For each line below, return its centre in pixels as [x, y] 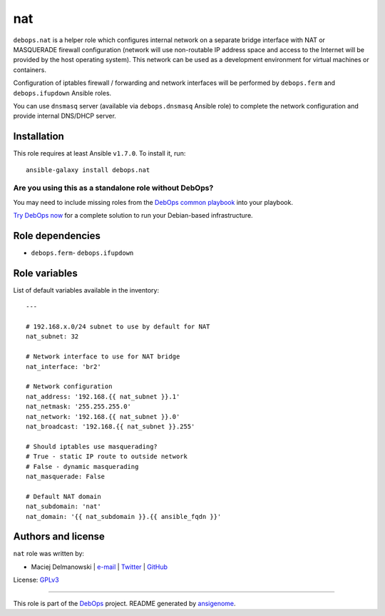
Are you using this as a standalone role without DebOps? [113, 188]
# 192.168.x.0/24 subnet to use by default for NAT [118, 327]
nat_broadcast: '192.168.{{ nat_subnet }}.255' [111, 426]
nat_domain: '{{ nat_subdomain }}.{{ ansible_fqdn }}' [124, 516]
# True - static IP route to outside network [107, 456]
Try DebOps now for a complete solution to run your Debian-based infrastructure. [133, 216]
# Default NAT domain [63, 496]
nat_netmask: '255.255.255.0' [79, 407]
